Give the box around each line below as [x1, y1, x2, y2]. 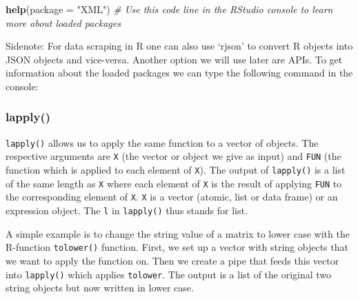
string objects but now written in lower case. [6, 280, 194, 295]
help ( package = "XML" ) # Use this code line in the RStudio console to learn [6, 2, 333, 16]
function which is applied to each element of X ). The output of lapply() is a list [6, 163, 346, 177]
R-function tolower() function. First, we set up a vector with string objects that [6, 240, 348, 254]
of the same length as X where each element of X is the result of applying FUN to [6, 176, 342, 190]
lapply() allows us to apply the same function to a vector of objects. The [6, 135, 319, 149]
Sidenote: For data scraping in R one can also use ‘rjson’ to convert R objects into [6, 39, 353, 53]
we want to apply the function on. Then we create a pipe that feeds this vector [6, 253, 339, 267]
